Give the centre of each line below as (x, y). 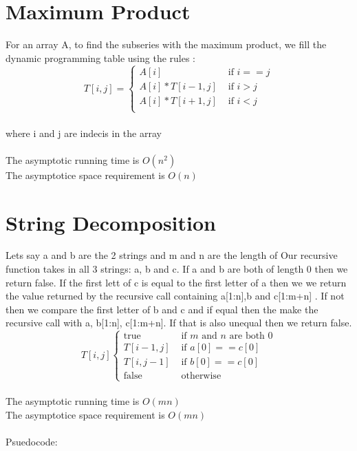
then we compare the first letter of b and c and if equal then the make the (162, 309)
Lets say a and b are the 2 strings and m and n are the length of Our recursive (172, 255)
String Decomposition (111, 222)
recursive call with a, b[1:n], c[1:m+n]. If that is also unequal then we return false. (179, 323)
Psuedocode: (32, 441)
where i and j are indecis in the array (84, 133)
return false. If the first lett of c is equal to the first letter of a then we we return (176, 282)
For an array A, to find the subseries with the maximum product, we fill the (166, 44)
